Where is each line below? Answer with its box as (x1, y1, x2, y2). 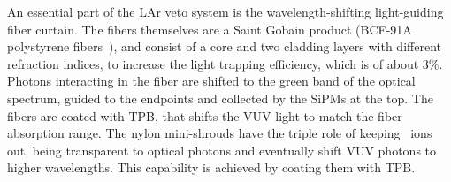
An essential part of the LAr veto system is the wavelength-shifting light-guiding (7, 3, 444, 20)
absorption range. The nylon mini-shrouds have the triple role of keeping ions (7, 124, 432, 142)
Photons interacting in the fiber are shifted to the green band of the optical (7, 72, 416, 90)
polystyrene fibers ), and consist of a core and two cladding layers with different (7, 37, 441, 56)
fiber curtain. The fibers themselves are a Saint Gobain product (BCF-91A (7, 19, 412, 38)
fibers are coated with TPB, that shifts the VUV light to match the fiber (7, 106, 402, 125)
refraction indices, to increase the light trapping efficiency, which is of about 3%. (7, 54, 443, 72)
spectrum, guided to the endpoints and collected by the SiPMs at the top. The (7, 88, 433, 107)
